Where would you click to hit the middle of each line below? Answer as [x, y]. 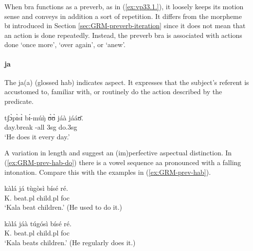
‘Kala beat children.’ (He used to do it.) [63, 207]
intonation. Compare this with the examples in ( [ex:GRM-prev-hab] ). [108, 172]
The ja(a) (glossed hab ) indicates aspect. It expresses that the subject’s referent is [127, 82]
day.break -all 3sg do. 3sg [41, 127]
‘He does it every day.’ [37, 136]
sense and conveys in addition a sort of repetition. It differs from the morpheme [123, 16]
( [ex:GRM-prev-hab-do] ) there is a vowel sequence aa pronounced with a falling [123, 162]
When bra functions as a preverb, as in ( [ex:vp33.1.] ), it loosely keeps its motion [124, 6]
